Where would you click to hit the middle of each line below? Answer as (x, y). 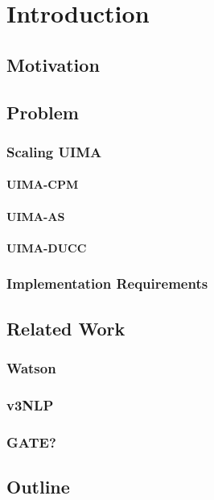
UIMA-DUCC (47, 247)
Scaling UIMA (54, 151)
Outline (38, 486)
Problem (43, 112)
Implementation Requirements (107, 283)
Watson (31, 367)
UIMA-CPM (43, 184)
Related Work (66, 328)
